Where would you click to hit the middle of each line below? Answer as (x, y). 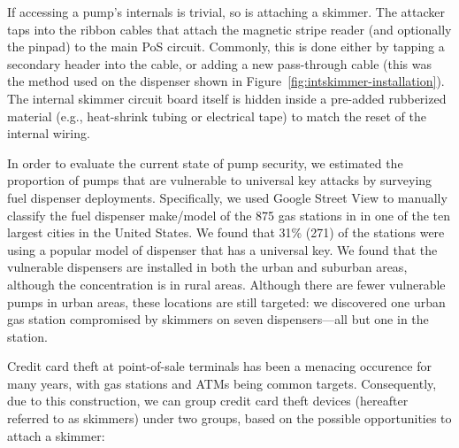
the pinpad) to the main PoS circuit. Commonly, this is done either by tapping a (226, 46)
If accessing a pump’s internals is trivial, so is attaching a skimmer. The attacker (226, 12)
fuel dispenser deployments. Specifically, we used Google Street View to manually (227, 197)
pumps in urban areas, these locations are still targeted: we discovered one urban (226, 301)
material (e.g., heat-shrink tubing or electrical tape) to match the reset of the (217, 116)
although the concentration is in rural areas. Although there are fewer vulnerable (226, 284)
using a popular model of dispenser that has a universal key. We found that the (222, 249)
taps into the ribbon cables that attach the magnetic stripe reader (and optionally (229, 29)
